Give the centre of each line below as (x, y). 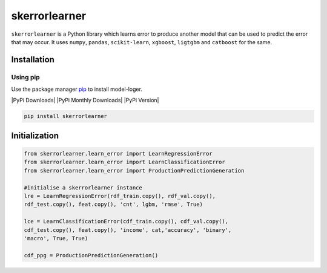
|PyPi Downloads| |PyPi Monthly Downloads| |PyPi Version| (85, 100)
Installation (33, 60)
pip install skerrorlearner (65, 116)
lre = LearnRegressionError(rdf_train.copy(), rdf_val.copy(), (120, 196)
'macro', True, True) (56, 238)
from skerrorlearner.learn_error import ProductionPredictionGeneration (134, 170)
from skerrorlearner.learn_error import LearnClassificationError (124, 162)
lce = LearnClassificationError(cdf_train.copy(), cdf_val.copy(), (126, 222)
